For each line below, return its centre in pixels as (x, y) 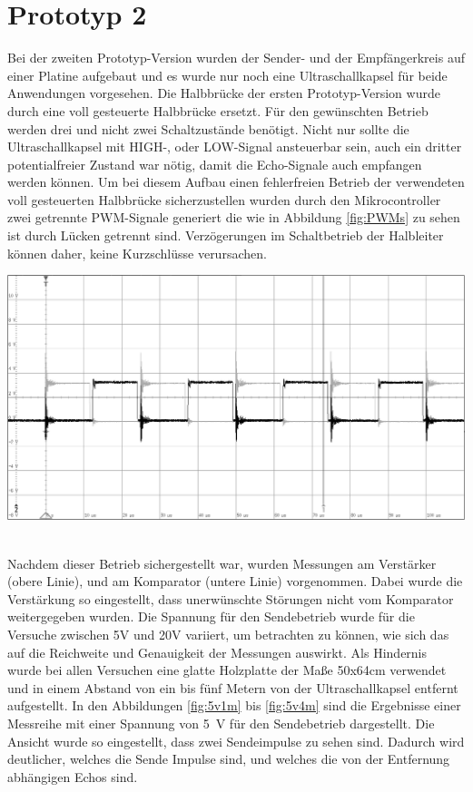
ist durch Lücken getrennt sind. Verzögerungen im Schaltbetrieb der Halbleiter (226, 235)
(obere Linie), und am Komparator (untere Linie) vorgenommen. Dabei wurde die (235, 581)
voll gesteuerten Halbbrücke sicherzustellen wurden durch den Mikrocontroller (224, 199)
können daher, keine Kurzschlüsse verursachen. (137, 253)
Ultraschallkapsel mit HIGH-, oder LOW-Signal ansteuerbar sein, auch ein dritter (235, 147)
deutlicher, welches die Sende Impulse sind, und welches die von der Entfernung (229, 759)
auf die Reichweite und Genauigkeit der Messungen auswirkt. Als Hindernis (217, 652)
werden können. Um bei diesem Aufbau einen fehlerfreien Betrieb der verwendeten (236, 182)
